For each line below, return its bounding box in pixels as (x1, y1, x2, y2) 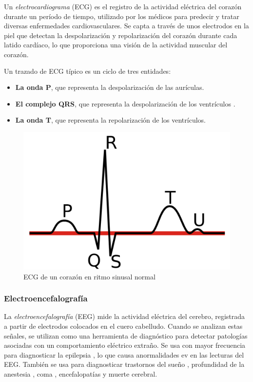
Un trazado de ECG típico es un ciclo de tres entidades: (4, 65, 171, 76)
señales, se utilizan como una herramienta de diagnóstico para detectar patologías (4, 330, 248, 340)
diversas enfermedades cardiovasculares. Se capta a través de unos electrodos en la (4, 21, 249, 31)
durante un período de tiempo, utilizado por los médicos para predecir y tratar (4, 11, 239, 21)
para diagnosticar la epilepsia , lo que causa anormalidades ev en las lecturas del (4, 349, 244, 360)
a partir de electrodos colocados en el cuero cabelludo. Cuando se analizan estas (4, 320, 243, 331)
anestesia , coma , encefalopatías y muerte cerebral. (4, 368, 157, 379)
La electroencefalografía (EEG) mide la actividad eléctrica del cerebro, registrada (4, 311, 245, 321)
